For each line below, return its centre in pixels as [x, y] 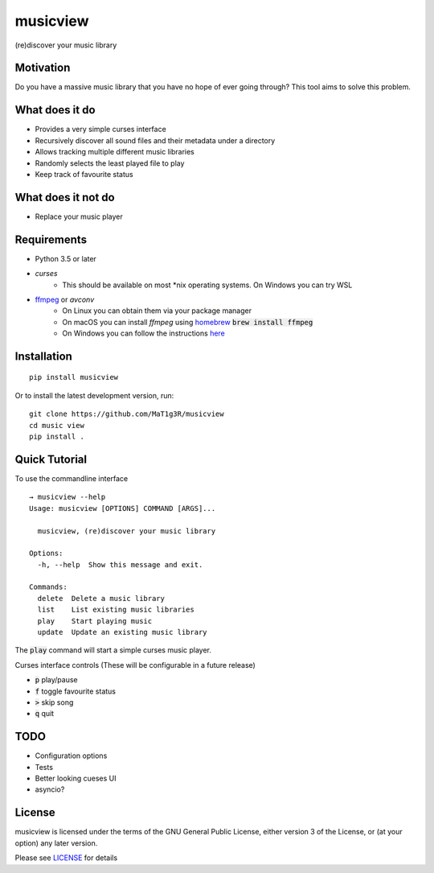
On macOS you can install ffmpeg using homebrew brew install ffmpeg [188, 322]
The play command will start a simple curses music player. [113, 650]
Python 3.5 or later [66, 258]
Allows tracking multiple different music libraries [115, 152]
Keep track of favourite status [84, 174]
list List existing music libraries [116, 610]
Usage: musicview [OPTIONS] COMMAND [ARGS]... [123, 508]
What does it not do [65, 197]
